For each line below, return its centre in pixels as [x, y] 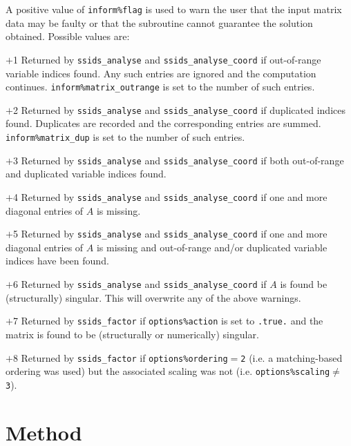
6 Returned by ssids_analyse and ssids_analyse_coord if [140, 284]
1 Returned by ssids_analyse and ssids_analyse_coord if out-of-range [167, 59]
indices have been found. [57, 261]
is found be [304, 284]
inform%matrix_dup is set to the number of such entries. [125, 137]
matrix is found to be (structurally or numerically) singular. [132, 334]
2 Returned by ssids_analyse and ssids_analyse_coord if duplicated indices [179, 109]
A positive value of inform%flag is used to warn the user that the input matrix [174, 9]
